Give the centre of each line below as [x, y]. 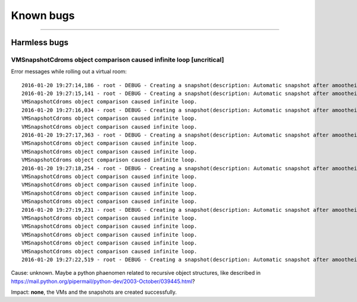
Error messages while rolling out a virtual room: [69, 72]
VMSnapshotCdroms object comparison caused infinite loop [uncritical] [118, 59]
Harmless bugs [40, 42]
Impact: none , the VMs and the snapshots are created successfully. [94, 292]
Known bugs [43, 15]
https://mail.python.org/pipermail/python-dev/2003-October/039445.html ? [103, 281]
